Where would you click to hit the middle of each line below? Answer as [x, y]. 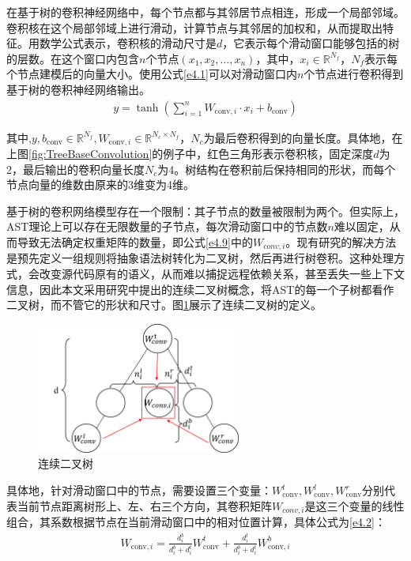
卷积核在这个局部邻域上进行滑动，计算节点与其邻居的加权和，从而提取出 [194, 27]
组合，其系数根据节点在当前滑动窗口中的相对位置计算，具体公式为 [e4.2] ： [196, 522]
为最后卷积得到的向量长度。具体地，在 [303, 137]
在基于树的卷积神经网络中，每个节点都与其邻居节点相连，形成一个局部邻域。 [205, 12]
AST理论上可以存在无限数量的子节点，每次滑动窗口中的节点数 [167, 226]
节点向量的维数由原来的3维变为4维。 [100, 184]
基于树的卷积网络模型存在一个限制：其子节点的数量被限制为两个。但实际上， [205, 211]
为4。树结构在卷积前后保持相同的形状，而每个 [277, 169]
